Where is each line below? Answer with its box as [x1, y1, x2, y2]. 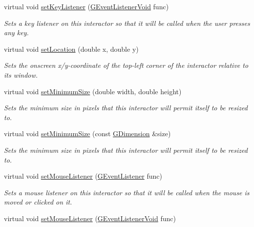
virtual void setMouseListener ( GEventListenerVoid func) [4, 213, 176, 223]
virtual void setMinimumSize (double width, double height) [4, 86, 182, 96]
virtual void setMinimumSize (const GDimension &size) [4, 128, 171, 139]
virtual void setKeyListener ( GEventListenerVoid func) [4, 1, 169, 11]
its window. [4, 69, 38, 80]
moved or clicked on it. [4, 197, 72, 207]
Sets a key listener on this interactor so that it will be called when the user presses [4, 18, 250, 28]
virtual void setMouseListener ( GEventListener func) [4, 171, 162, 181]
